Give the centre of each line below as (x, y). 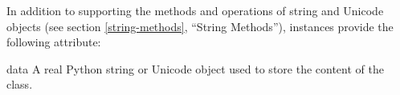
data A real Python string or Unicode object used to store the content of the (195, 68)
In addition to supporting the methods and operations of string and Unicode (195, 10)
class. (20, 84)
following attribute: (54, 42)
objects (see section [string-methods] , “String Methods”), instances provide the (200, 26)
